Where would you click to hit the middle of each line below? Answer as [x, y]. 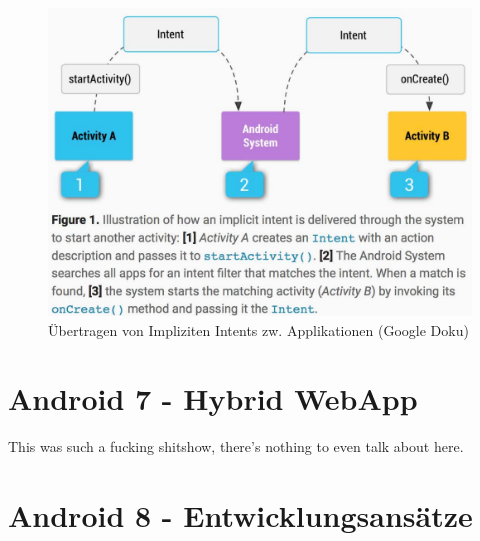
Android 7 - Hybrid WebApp [213, 398]
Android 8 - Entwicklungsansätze [240, 515]
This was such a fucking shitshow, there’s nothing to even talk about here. [236, 446]
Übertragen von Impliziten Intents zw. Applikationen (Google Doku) [258, 329]
